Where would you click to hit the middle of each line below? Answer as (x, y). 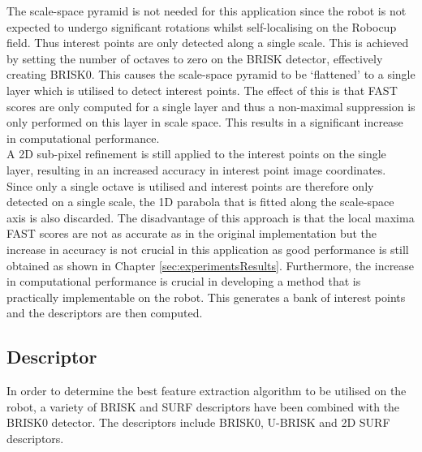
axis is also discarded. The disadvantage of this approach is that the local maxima (211, 217)
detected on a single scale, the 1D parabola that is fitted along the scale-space (200, 202)
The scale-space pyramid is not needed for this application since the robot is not (207, 11)
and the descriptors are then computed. (105, 313)
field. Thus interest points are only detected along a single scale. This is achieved (208, 43)
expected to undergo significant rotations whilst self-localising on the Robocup (202, 26)
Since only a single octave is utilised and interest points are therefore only (190, 185)
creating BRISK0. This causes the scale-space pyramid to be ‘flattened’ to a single (211, 74)
